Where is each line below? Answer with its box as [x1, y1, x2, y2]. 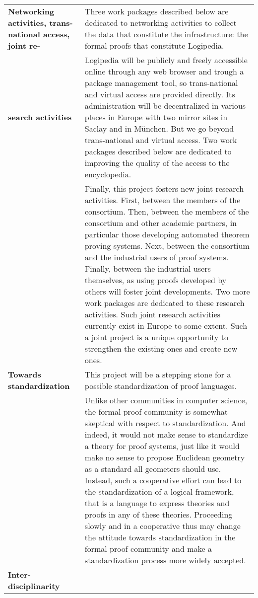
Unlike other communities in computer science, [84, 394, 248, 406]
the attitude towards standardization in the [84, 531, 236, 543]
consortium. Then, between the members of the [84, 206, 249, 217]
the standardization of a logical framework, [84, 486, 234, 497]
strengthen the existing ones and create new [84, 343, 238, 354]
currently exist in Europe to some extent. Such [84, 320, 248, 331]
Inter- [8, 569, 31, 580]
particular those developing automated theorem [84, 228, 250, 240]
